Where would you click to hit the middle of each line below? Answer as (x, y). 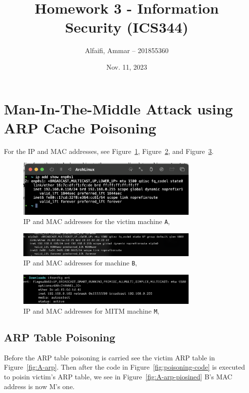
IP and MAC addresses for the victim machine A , (97, 221)
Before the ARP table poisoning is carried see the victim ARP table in (109, 357)
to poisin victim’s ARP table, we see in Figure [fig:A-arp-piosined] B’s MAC (118, 377)
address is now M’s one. (39, 386)
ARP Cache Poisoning (80, 127)
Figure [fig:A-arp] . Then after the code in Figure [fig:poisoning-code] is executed (124, 367)
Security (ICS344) (127, 27)
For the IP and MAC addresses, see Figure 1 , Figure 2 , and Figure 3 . (109, 151)
